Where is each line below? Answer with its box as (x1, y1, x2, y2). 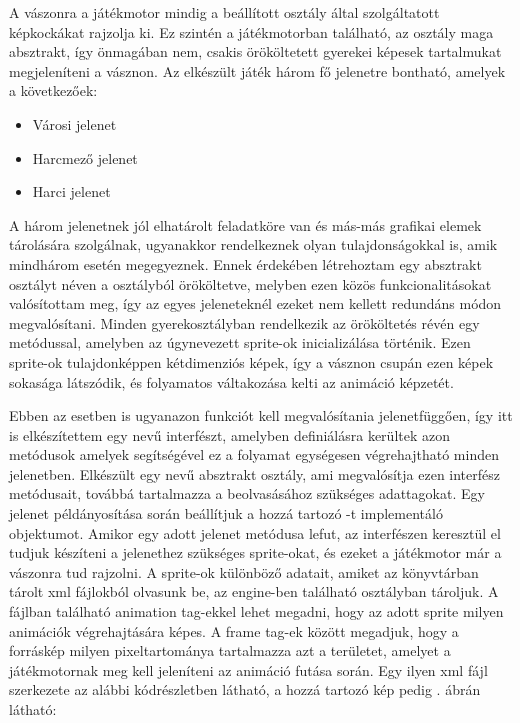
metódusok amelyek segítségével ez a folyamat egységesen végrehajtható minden (9, 444, 499, 465)
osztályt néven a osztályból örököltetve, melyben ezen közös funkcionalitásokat (9, 273, 492, 294)
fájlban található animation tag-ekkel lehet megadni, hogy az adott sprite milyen (9, 601, 504, 622)
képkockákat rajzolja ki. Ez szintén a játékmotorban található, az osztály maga (9, 21, 494, 42)
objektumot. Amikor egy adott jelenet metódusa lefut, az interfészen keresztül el (9, 522, 501, 543)
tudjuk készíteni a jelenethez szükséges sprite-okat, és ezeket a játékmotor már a (9, 542, 502, 563)
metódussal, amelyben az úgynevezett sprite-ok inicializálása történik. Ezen (9, 332, 471, 353)
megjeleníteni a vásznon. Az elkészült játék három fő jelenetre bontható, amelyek (9, 60, 506, 81)
